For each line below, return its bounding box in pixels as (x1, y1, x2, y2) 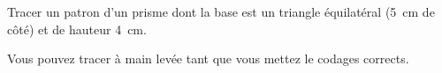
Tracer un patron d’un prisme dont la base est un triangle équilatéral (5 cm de (7, 3, 435, 20)
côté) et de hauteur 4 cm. (7, 19, 147, 38)
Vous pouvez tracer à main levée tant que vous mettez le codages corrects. (7, 49, 409, 68)
